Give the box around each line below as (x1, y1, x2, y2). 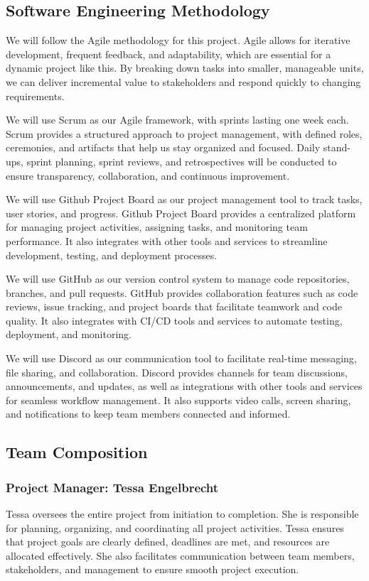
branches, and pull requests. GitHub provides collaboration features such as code (6, 285, 358, 300)
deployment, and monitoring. (6, 327, 132, 342)
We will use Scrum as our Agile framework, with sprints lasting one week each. (6, 112, 349, 127)
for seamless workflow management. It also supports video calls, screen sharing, (6, 392, 351, 407)
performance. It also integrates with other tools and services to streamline (6, 233, 328, 248)
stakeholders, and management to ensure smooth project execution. (6, 562, 299, 577)
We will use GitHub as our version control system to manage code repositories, (6, 271, 350, 286)
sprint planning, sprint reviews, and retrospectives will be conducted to (26, 153, 337, 168)
